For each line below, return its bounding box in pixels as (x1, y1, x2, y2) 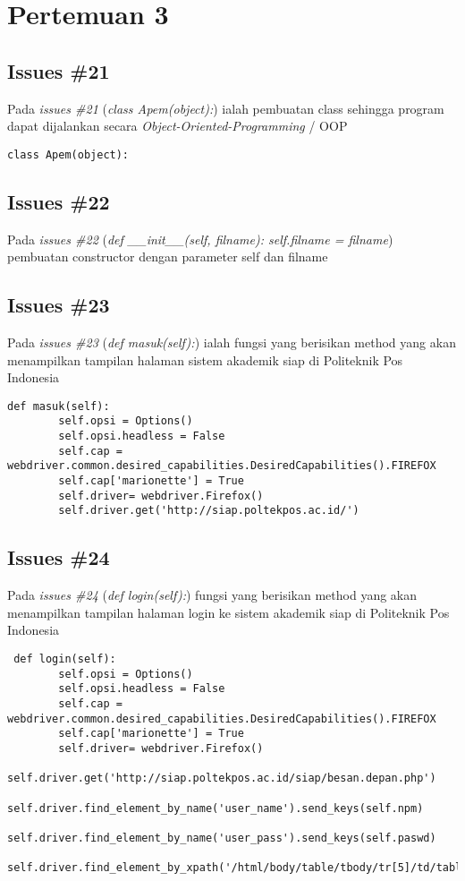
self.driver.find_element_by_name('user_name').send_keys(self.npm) (7, 801, 424, 815)
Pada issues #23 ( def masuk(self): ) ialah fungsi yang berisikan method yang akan (7, 333, 456, 352)
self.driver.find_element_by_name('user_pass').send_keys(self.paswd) (7, 831, 436, 844)
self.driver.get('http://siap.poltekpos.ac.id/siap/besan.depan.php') (7, 772, 436, 785)
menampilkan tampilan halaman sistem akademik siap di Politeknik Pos (7, 350, 403, 369)
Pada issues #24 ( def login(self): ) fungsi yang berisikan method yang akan (7, 586, 418, 604)
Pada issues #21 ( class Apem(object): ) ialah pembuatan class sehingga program (7, 98, 444, 117)
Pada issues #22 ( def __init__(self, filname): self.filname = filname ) (7, 229, 393, 248)
